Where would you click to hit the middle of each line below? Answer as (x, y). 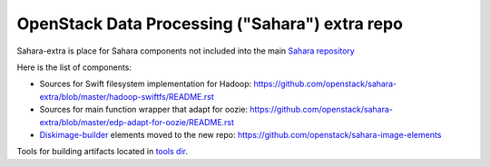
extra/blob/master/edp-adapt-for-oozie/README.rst (137, 122)
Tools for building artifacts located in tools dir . (102, 152)
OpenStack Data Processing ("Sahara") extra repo (210, 24)
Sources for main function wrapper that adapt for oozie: (144, 110)
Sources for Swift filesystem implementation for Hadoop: (146, 84)
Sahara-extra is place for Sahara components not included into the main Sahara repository (186, 51)
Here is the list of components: (74, 67)
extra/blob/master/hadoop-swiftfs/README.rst (127, 96)
